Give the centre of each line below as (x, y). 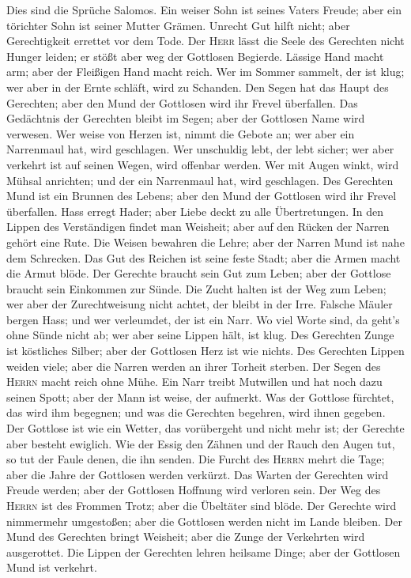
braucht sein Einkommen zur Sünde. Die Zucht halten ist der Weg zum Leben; (196, 288)
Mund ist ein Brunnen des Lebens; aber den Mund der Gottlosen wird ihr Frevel (202, 196)
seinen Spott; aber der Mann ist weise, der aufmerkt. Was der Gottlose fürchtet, (200, 397)
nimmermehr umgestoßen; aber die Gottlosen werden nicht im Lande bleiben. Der (204, 521)
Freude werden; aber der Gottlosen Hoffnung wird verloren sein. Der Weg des (194, 490)
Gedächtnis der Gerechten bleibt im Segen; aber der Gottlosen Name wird (186, 118)
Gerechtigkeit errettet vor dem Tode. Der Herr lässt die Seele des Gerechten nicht (205, 41)
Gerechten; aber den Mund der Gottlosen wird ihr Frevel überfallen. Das (182, 102)
